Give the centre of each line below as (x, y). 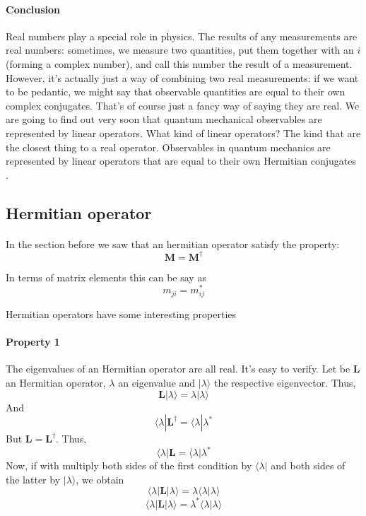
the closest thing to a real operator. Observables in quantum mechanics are (168, 147)
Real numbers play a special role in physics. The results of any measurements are (182, 36)
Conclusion (33, 9)
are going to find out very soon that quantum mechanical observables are (164, 119)
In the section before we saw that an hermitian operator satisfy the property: (173, 244)
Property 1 (33, 342)
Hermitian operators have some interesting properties (121, 313)
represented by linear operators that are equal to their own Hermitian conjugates (181, 161)
